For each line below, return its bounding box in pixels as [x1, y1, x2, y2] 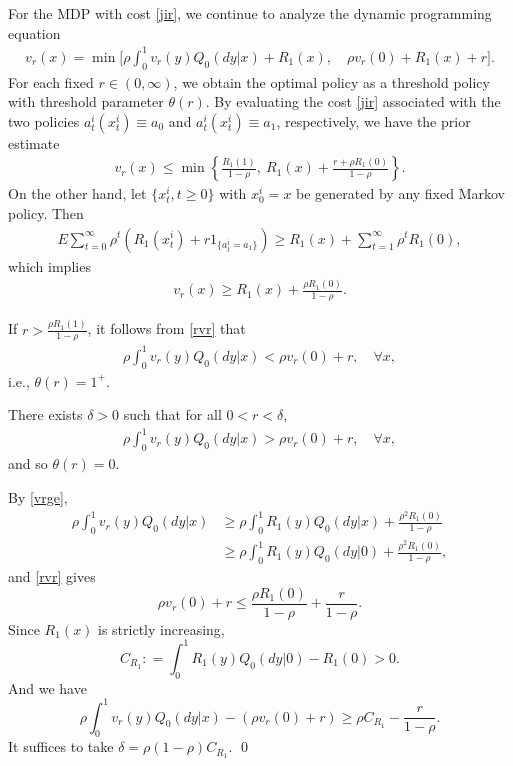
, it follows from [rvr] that [87, 318, 246, 339]
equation [8, 22, 61, 43]
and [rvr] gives [8, 566, 96, 587]
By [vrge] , [8, 486, 68, 507]
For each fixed [8, 71, 94, 92]
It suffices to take [8, 736, 114, 757]
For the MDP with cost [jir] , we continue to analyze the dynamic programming [8, 3, 492, 23]
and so [8, 453, 48, 474]
